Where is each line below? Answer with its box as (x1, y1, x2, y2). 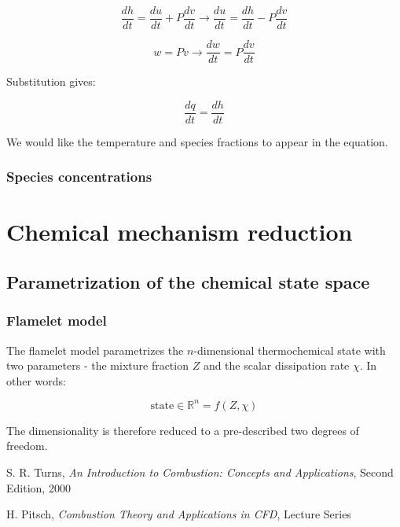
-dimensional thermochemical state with (193, 341, 386, 358)
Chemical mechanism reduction (6, 216, 353, 248)
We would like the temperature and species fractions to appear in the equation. (6, 133, 388, 149)
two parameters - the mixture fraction (6, 357, 189, 374)
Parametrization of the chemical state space (6, 269, 370, 293)
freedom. (6, 437, 48, 454)
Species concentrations (6, 167, 152, 186)
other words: (6, 372, 66, 389)
